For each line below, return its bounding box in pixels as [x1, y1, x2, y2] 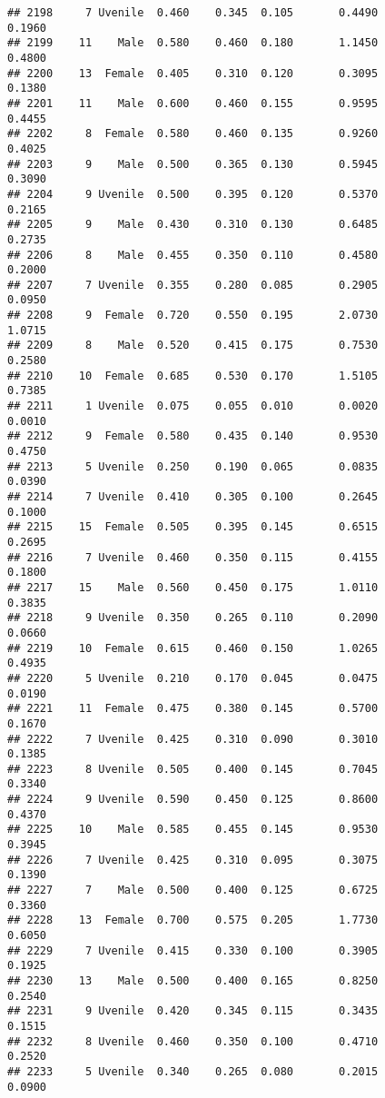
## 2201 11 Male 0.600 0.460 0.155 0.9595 [7, 96, 379, 110]
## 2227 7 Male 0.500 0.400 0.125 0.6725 [7, 884, 379, 897]
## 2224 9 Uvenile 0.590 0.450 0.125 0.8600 [7, 793, 379, 806]
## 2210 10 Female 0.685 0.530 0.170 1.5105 [7, 369, 379, 382]
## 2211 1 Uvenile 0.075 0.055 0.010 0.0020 [7, 400, 379, 413]
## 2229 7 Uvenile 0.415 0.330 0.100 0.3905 [7, 944, 379, 957]
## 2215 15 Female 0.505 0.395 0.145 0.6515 [7, 520, 379, 534]
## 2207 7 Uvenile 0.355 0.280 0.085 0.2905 [7, 278, 379, 292]
